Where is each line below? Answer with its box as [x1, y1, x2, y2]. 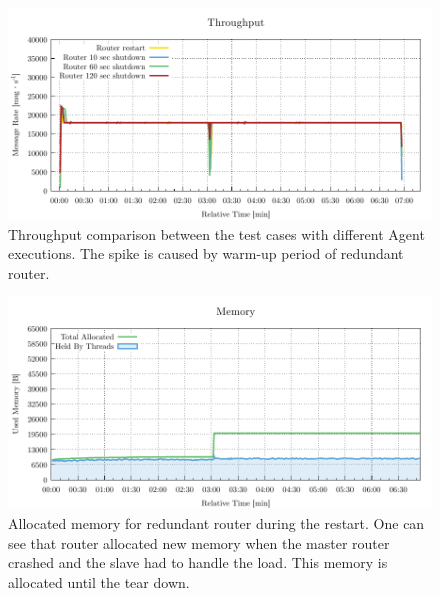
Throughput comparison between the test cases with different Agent [8, 223, 425, 244]
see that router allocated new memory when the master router [8, 532, 390, 553]
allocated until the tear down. [8, 571, 190, 592]
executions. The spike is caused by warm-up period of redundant [8, 243, 404, 264]
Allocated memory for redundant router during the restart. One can [8, 512, 425, 533]
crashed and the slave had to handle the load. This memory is [8, 552, 388, 573]
